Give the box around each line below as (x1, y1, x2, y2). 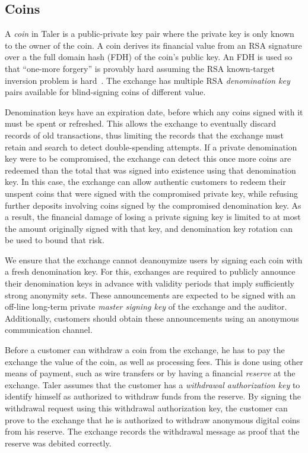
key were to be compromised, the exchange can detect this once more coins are (5, 152, 291, 165)
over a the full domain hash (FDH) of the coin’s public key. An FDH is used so (5, 51, 293, 63)
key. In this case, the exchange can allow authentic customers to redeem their (5, 175, 286, 188)
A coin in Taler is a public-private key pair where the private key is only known (5, 27, 294, 40)
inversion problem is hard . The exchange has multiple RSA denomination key (5, 74, 290, 86)
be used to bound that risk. (5, 234, 104, 246)
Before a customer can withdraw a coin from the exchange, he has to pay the (5, 344, 285, 356)
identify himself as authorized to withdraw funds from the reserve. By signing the (5, 390, 301, 402)
